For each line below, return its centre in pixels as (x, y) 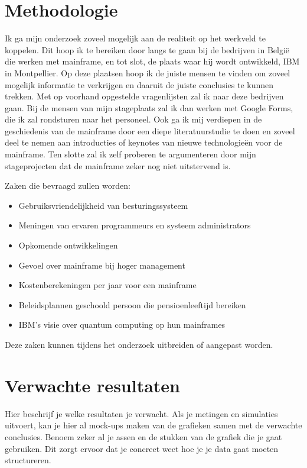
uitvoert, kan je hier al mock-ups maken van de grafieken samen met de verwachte (153, 425)
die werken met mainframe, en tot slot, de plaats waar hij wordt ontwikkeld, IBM (152, 61)
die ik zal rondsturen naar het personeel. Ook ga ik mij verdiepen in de (133, 119)
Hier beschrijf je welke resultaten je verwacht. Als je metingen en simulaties (141, 413)
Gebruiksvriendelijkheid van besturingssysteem (103, 205)
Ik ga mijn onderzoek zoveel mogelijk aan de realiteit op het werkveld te (135, 38)
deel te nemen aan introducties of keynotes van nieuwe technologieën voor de (144, 142)
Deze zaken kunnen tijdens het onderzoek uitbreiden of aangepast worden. (139, 344)
